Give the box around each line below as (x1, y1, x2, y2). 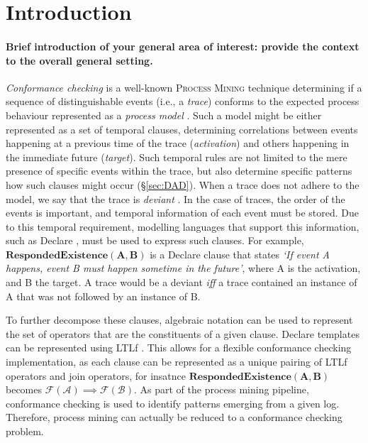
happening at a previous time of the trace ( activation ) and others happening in (6, 136, 350, 151)
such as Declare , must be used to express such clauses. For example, (6, 233, 304, 248)
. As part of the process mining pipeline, (133, 382, 309, 397)
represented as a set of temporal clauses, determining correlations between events (6, 121, 358, 136)
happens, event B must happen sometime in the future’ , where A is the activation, (6, 261, 361, 275)
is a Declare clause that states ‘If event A (150, 246, 330, 261)
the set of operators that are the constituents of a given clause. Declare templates (6, 326, 359, 341)
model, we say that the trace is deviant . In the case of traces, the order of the (6, 191, 345, 206)
